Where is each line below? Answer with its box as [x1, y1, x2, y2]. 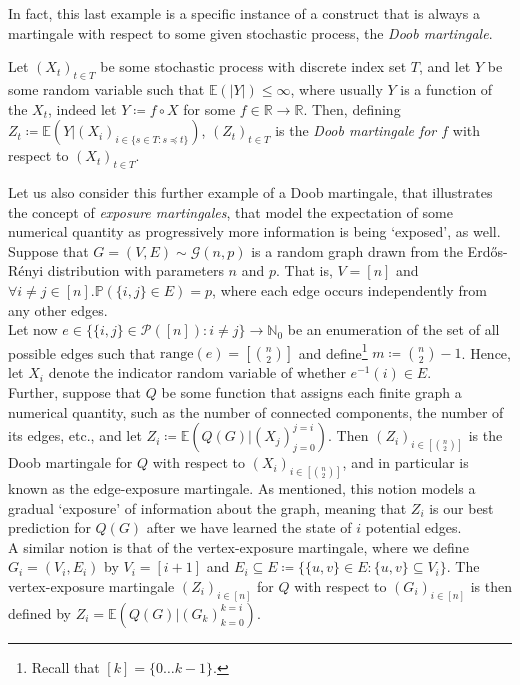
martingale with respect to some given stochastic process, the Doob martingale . [8, 22, 493, 43]
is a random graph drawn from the [251, 240, 463, 261]
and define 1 [298, 339, 368, 363]
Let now [8, 319, 58, 340]
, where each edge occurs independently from [212, 279, 487, 300]
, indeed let [48, 98, 117, 119]
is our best [429, 497, 494, 518]
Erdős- [467, 240, 508, 261]
